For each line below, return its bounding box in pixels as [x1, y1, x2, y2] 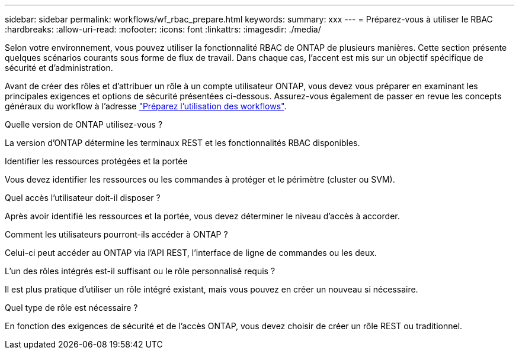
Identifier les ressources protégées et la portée [5, 156, 188, 166]
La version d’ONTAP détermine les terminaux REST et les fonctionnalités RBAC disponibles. [5, 138, 360, 148]
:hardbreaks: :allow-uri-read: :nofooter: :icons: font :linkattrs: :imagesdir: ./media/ [5, 24, 321, 34]
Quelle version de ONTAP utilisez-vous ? [5, 119, 163, 129]
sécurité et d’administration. [5, 63, 113, 73]
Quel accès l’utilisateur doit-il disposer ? [5, 193, 161, 203]
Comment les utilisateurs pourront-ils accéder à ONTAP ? [5, 229, 228, 239]
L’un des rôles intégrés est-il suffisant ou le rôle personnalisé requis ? [5, 266, 275, 276]
